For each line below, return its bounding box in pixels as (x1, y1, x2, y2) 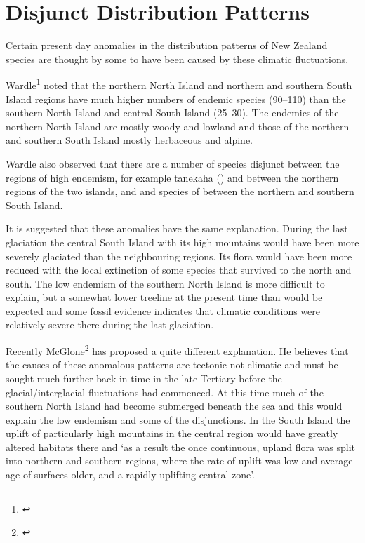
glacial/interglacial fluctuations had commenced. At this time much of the (6, 384, 324, 399)
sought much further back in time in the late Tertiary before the (6, 370, 282, 385)
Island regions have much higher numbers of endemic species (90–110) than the (6, 91, 346, 106)
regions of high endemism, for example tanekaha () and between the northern (6, 170, 339, 185)
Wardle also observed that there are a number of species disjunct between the (6, 156, 340, 170)
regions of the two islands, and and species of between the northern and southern (6, 184, 354, 199)
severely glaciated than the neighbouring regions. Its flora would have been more (6, 248, 352, 263)
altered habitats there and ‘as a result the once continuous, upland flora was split (6, 439, 356, 454)
